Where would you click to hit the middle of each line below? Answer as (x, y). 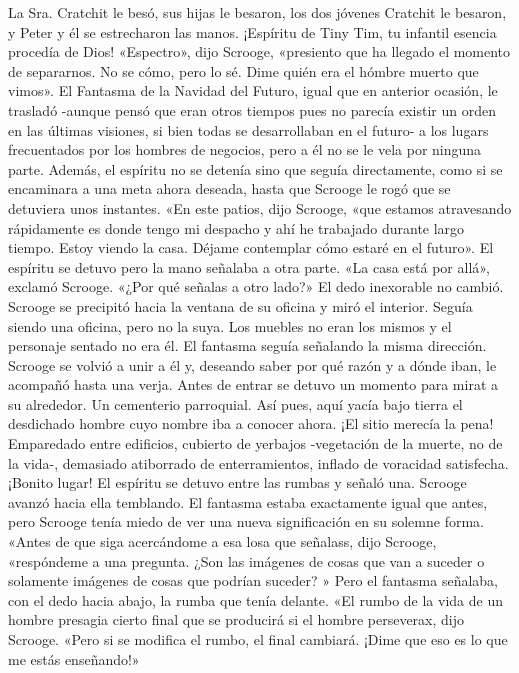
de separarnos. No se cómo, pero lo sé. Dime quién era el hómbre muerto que (243, 70)
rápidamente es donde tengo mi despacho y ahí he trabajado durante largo (236, 227)
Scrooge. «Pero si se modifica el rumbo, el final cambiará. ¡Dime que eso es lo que (258, 639)
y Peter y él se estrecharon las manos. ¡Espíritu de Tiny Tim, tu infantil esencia (252, 31)
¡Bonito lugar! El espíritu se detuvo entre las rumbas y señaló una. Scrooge (237, 482)
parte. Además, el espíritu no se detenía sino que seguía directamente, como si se (255, 168)
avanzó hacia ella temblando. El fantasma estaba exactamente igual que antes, (248, 501)
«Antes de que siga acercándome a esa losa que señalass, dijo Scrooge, (222, 541)
